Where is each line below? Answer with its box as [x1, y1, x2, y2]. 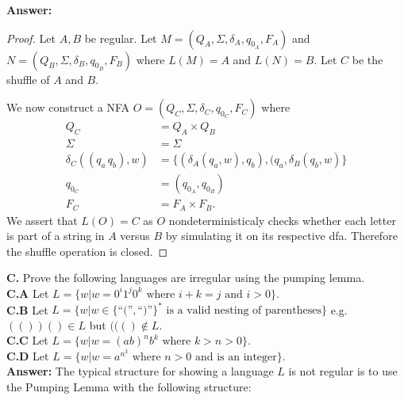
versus [120, 227, 150, 244]
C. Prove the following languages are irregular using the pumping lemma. [6, 269, 365, 286]
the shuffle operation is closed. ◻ [6, 242, 168, 259]
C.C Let [6, 332, 48, 349]
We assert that [6, 211, 78, 228]
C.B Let [6, 301, 48, 318]
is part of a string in [6, 227, 105, 244]
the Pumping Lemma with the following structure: [6, 379, 252, 395]
